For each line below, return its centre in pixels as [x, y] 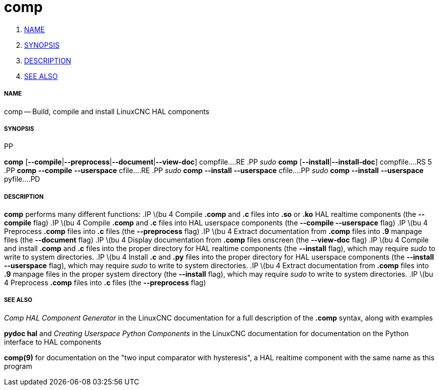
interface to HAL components [53, 342]
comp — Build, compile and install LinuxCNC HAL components [107, 111]
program [18, 366]
